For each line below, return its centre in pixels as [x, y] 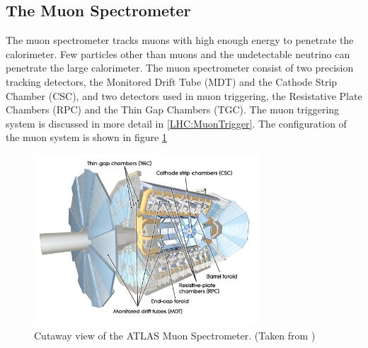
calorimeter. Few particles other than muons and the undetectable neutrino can [178, 54]
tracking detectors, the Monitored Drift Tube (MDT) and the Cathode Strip [172, 81]
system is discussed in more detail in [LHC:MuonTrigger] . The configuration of [176, 123]
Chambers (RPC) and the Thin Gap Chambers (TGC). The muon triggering [173, 110]
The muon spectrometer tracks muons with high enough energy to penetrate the [180, 40]
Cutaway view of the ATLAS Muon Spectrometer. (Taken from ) [175, 335]
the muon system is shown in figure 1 [86, 137]
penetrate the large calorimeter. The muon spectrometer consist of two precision [180, 68]
